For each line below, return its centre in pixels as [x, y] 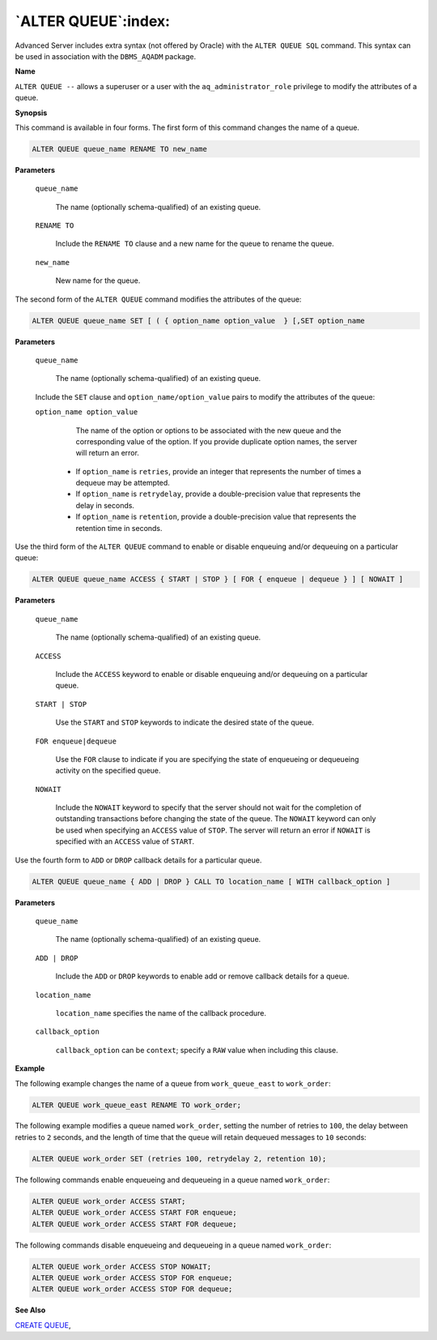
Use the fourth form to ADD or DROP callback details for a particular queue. [138, 860]
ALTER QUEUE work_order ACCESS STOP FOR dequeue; [132, 1289]
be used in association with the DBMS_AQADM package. [106, 56]
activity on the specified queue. [108, 771]
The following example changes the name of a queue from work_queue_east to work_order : [173, 1083]
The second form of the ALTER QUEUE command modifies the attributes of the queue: [158, 299]
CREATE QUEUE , [43, 1325]
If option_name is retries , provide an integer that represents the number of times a [218, 471]
